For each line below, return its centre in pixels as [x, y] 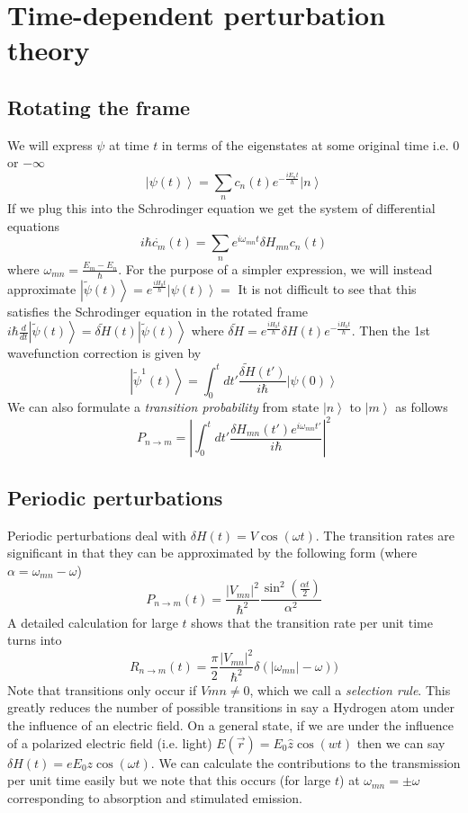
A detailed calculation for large [93, 622]
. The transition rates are [385, 535]
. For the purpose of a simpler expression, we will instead [275, 268]
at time [129, 144]
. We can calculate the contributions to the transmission [306, 762]
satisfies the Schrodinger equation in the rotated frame [158, 311]
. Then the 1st [391, 331]
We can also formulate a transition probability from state [163, 407]
